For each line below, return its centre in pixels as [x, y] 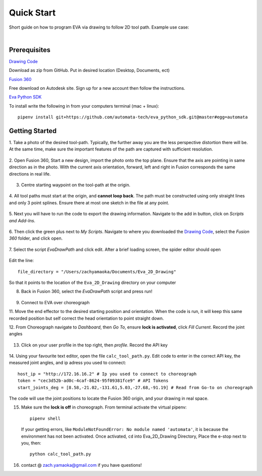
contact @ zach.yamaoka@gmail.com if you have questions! [82, 465]
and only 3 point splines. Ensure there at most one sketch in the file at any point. [89, 203]
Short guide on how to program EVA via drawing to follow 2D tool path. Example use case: [99, 27]
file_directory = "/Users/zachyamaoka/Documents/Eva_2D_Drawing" [97, 271]
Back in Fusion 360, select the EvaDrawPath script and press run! [87, 292]
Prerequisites [30, 50]
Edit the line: [21, 261]
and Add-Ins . [22, 220]
